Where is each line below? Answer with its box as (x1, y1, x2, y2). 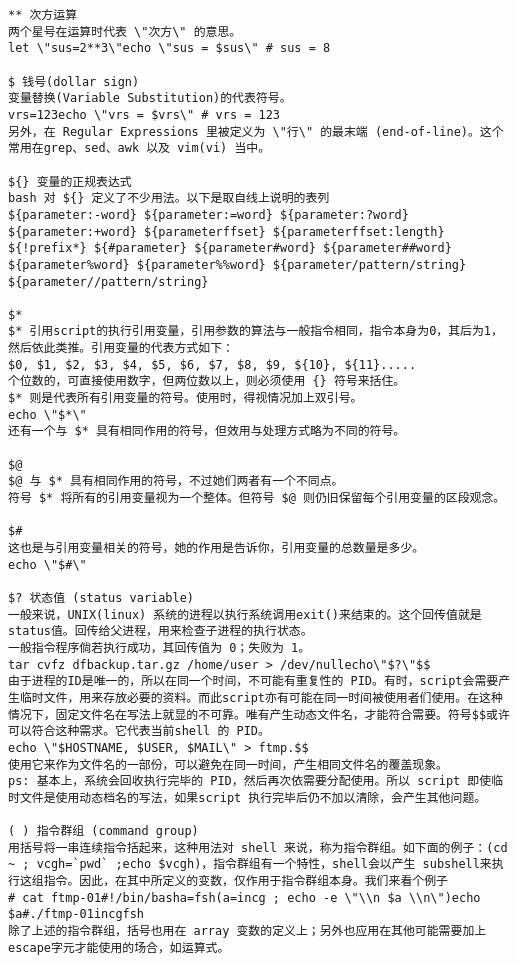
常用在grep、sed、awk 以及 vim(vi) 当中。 (8, 141, 271, 156)
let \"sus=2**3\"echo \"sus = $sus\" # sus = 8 (8, 41, 331, 56)
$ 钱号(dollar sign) (8, 74, 140, 89)
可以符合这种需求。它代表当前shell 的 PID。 (8, 724, 270, 739)
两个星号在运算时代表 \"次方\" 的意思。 (8, 24, 242, 39)
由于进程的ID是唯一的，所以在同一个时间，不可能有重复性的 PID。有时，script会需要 (8, 674, 499, 689)
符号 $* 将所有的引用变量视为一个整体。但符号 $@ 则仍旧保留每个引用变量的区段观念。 (8, 491, 506, 506)
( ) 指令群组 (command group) (8, 824, 199, 839)
